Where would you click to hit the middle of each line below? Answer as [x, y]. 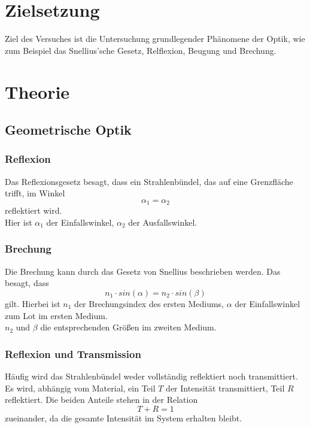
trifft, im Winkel [35, 193]
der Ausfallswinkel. [163, 222]
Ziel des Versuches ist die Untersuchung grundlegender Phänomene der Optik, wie [155, 39]
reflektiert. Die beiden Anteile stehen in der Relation [101, 400]
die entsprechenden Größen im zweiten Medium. [128, 327]
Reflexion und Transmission [73, 353]
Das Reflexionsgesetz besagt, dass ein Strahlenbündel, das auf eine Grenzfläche [149, 181]
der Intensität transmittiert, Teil [225, 388]
